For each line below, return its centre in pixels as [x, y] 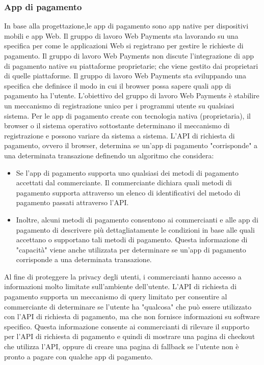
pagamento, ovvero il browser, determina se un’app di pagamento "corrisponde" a [131, 145]
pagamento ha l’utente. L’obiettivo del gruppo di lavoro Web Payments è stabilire [132, 95]
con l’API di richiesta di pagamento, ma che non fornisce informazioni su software [132, 316]
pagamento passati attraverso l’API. [72, 202]
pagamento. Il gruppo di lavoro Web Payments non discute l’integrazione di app [129, 55]
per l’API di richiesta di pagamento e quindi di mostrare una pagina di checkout [130, 336]
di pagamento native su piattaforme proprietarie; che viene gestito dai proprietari [131, 65]
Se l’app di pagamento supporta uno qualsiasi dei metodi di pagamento [127, 172]
